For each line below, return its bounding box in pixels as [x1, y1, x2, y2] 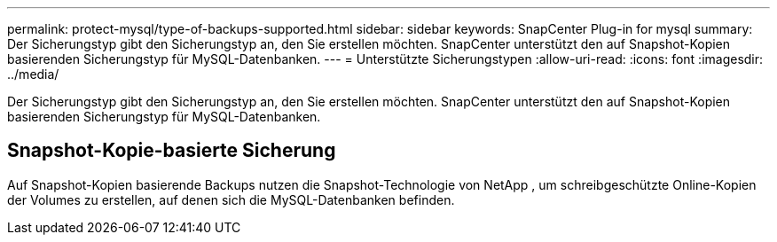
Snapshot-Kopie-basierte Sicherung [7, 139, 336, 162]
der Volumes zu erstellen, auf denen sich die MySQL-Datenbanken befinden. [7, 191, 455, 207]
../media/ [7, 66, 59, 82]
